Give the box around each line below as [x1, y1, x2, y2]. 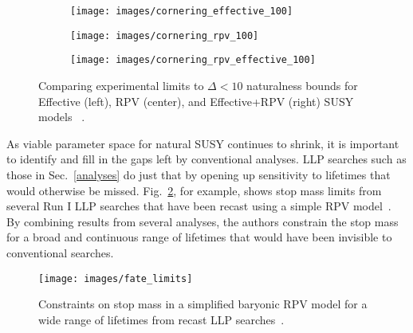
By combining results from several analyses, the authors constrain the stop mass [6, 213, 399, 229]
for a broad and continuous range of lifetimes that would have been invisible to [6, 229, 392, 245]
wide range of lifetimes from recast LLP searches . [38, 311, 285, 327]
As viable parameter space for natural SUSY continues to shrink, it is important [6, 135, 399, 151]
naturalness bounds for [246, 76, 358, 93]
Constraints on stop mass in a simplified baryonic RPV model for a [38, 296, 368, 312]
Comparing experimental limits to [38, 76, 204, 93]
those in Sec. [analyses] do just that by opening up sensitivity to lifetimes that [6, 166, 391, 182]
